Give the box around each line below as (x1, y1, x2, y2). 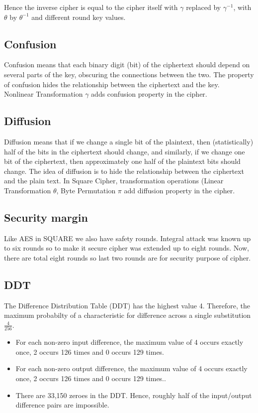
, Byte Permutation (56, 185, 116, 195)
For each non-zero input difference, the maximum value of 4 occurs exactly (15, 337, 244, 347)
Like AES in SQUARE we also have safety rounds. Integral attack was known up (4, 233, 251, 243)
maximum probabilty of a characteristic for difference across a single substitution (4, 310, 251, 320)
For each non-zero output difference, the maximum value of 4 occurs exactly (15, 363, 248, 374)
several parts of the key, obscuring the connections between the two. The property (4, 69, 254, 79)
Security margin (4, 209, 88, 225)
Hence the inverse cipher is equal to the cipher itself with (4, 2, 178, 12)
